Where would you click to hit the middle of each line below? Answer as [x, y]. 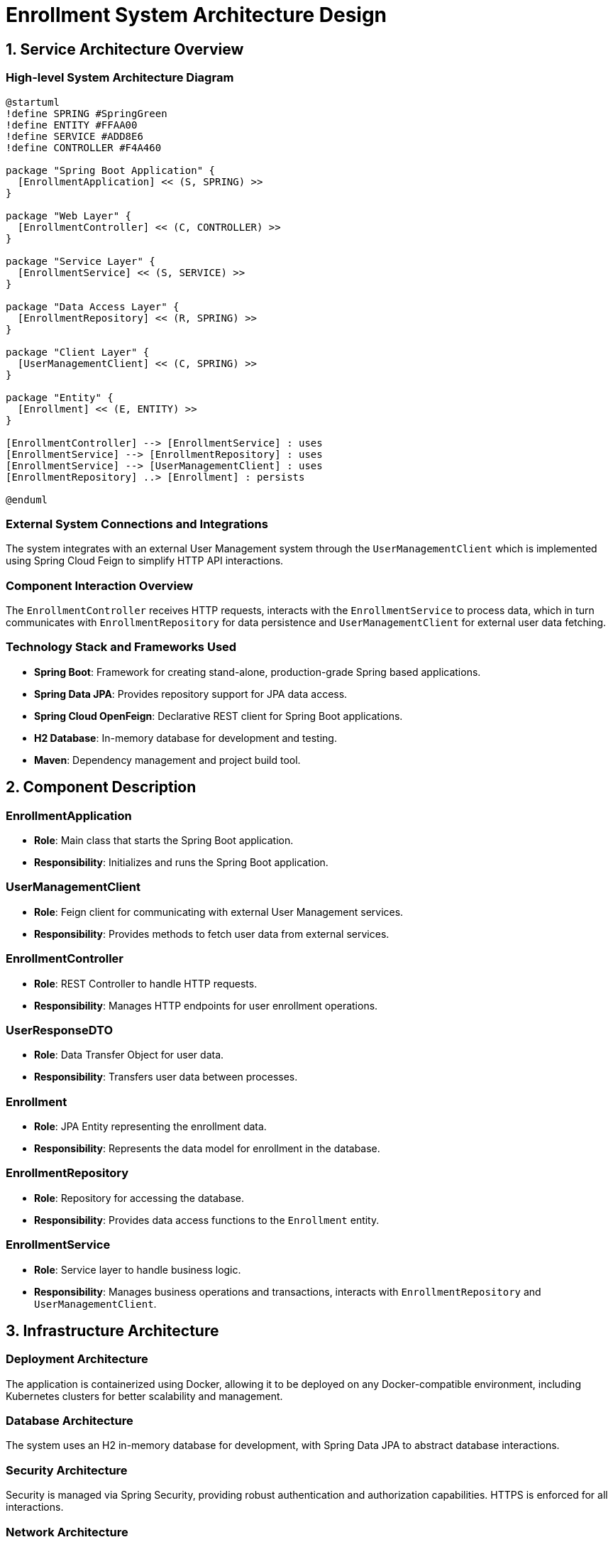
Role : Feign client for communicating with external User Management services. [219, 912]
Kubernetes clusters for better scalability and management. [144, 1396]
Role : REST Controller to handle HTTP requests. [146, 983]
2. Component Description [101, 787]
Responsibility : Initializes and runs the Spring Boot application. [181, 863]
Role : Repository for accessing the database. [139, 1198]
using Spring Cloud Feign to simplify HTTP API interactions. [145, 561]
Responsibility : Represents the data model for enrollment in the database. [207, 1149]
